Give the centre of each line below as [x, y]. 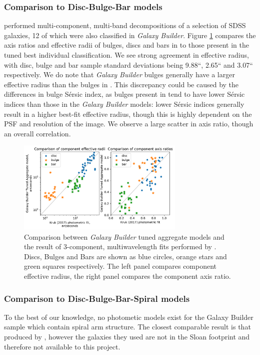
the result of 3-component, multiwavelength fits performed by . [120, 246]
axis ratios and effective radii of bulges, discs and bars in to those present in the [126, 45]
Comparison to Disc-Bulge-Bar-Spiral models [97, 298]
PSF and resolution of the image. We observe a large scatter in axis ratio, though [129, 124]
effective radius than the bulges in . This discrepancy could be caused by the [121, 84]
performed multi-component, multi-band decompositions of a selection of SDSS [125, 25]
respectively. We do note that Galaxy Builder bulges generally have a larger [119, 74]
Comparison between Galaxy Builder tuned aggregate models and [124, 236]
